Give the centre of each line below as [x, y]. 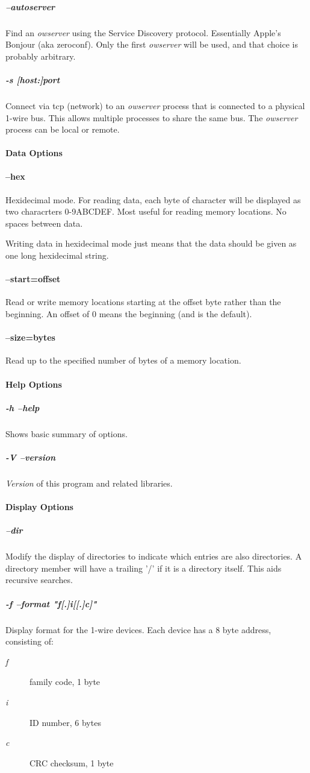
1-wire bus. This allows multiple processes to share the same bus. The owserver [152, 117]
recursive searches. [39, 580]
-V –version [31, 457]
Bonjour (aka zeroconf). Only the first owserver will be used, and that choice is [152, 44]
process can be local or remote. [63, 129]
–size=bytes [30, 337]
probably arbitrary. [41, 56]
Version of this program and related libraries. [89, 483]
